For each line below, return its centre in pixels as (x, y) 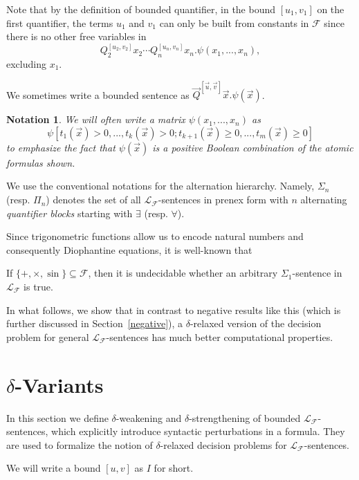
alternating (324, 200)
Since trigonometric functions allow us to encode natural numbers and (155, 236)
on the (331, 9)
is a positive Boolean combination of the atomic (253, 147)
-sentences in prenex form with (223, 200)
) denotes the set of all (93, 200)
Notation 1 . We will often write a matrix (96, 119)
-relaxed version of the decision (256, 323)
